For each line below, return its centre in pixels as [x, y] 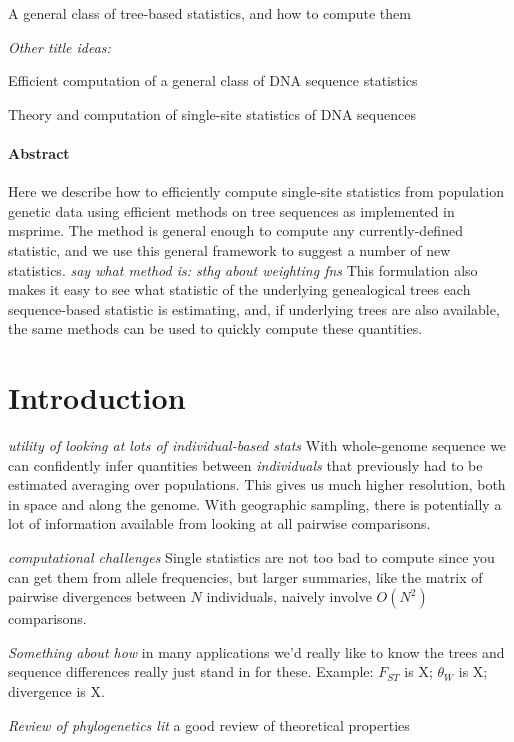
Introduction [97, 397]
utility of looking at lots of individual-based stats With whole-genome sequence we [257, 445]
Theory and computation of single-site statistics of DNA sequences [212, 113]
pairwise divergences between [97, 596]
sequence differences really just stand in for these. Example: [191, 671]
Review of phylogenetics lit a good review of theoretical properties [209, 724]
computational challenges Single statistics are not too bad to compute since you [251, 557]
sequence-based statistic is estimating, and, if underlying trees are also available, [254, 308]
